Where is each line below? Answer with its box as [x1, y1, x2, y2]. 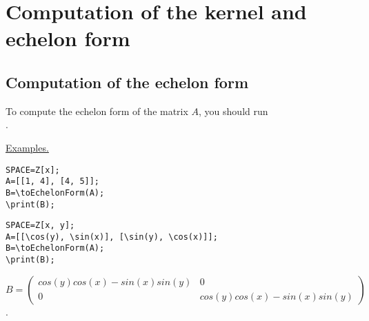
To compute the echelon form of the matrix [6, 103, 188, 118]
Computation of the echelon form [6, 71, 249, 92]
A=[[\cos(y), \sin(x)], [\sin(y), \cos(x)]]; [6, 231, 218, 242]
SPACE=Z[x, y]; [6, 220, 75, 231]
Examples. [6, 140, 49, 154]
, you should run [199, 103, 268, 118]
